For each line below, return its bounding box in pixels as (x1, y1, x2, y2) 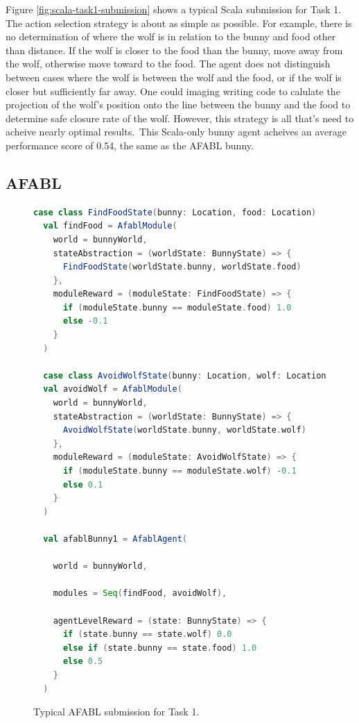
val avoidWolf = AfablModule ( (43, 384, 182, 394)
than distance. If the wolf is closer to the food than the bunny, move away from (6, 42, 343, 57)
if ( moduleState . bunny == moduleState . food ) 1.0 (62, 302, 292, 313)
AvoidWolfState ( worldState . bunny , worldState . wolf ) (62, 425, 306, 435)
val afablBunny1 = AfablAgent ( (43, 533, 187, 544)
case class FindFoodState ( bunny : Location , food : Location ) (33, 207, 317, 217)
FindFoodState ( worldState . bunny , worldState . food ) (62, 262, 301, 272)
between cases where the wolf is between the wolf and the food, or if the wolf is (6, 69, 342, 84)
